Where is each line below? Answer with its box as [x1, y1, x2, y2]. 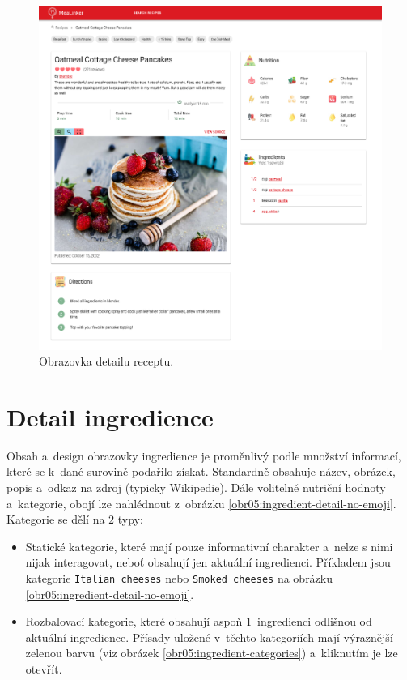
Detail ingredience [6, 400, 214, 433]
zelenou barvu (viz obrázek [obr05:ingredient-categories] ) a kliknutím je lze [25, 644, 398, 661]
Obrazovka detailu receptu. [39, 353, 174, 370]
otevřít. [25, 661, 62, 678]
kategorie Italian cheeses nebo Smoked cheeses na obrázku [25, 570, 333, 587]
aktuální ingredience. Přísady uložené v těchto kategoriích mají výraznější [25, 628, 393, 645]
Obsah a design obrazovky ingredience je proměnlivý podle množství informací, [6, 447, 401, 464]
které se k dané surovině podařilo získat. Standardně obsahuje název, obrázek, [6, 463, 396, 480]
